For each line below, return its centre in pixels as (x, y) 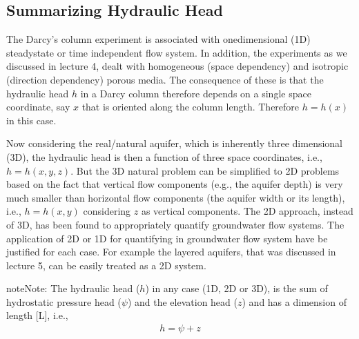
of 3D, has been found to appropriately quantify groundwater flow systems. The (175, 224)
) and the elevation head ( (182, 301)
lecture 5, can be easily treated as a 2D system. (106, 265)
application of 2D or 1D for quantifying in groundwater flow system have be (167, 238)
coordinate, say (38, 107)
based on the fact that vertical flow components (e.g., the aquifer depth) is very (175, 184)
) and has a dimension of (294, 301)
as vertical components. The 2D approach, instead (247, 211)
